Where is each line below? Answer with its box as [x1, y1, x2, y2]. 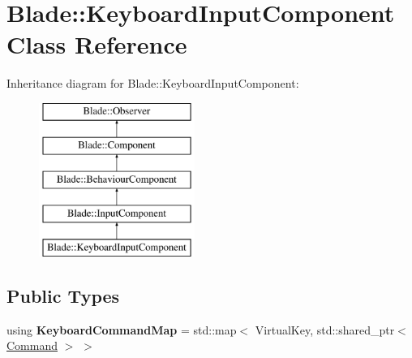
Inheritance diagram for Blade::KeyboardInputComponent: [6, 75, 299, 92]
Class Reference [6, 28, 187, 61]
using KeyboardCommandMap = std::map [6, 321, 237, 338]
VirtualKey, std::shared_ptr [255, 321, 395, 338]
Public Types [6, 283, 120, 308]
